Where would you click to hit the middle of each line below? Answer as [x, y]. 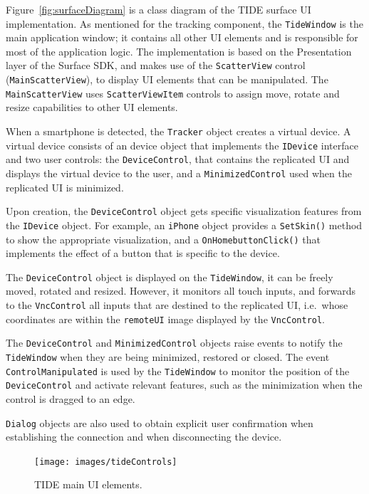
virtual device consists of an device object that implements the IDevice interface [182, 145]
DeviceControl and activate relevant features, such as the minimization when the [184, 385]
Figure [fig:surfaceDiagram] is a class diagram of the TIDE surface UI [158, 9]
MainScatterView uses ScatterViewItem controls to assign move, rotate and [173, 93]
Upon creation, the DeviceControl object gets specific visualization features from [184, 211]
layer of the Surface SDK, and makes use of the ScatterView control [156, 65]
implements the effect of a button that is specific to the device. [143, 253]
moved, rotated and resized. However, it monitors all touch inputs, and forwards [181, 291]
